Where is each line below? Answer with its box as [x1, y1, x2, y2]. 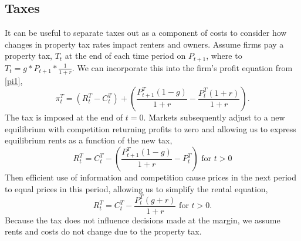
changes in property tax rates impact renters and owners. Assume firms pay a [5, 38, 284, 50]
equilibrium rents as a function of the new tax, [5, 134, 173, 146]
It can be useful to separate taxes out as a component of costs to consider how [5, 26, 287, 39]
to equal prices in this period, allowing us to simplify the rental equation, [5, 182, 268, 195]
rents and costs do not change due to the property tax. [5, 225, 202, 237]
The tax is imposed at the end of [5, 111, 123, 123]
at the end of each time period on [65, 49, 186, 62]
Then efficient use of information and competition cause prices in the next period [5, 171, 296, 183]
